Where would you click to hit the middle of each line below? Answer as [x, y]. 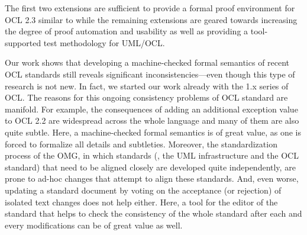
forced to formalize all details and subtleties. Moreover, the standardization [141, 144]
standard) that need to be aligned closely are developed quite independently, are [150, 167]
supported [23, 42]
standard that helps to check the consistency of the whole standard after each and [153, 213]
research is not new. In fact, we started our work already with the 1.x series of [147, 86]
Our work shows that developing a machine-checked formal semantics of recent [147, 62]
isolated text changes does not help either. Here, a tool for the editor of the [141, 202]
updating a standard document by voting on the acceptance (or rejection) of [143, 190]
